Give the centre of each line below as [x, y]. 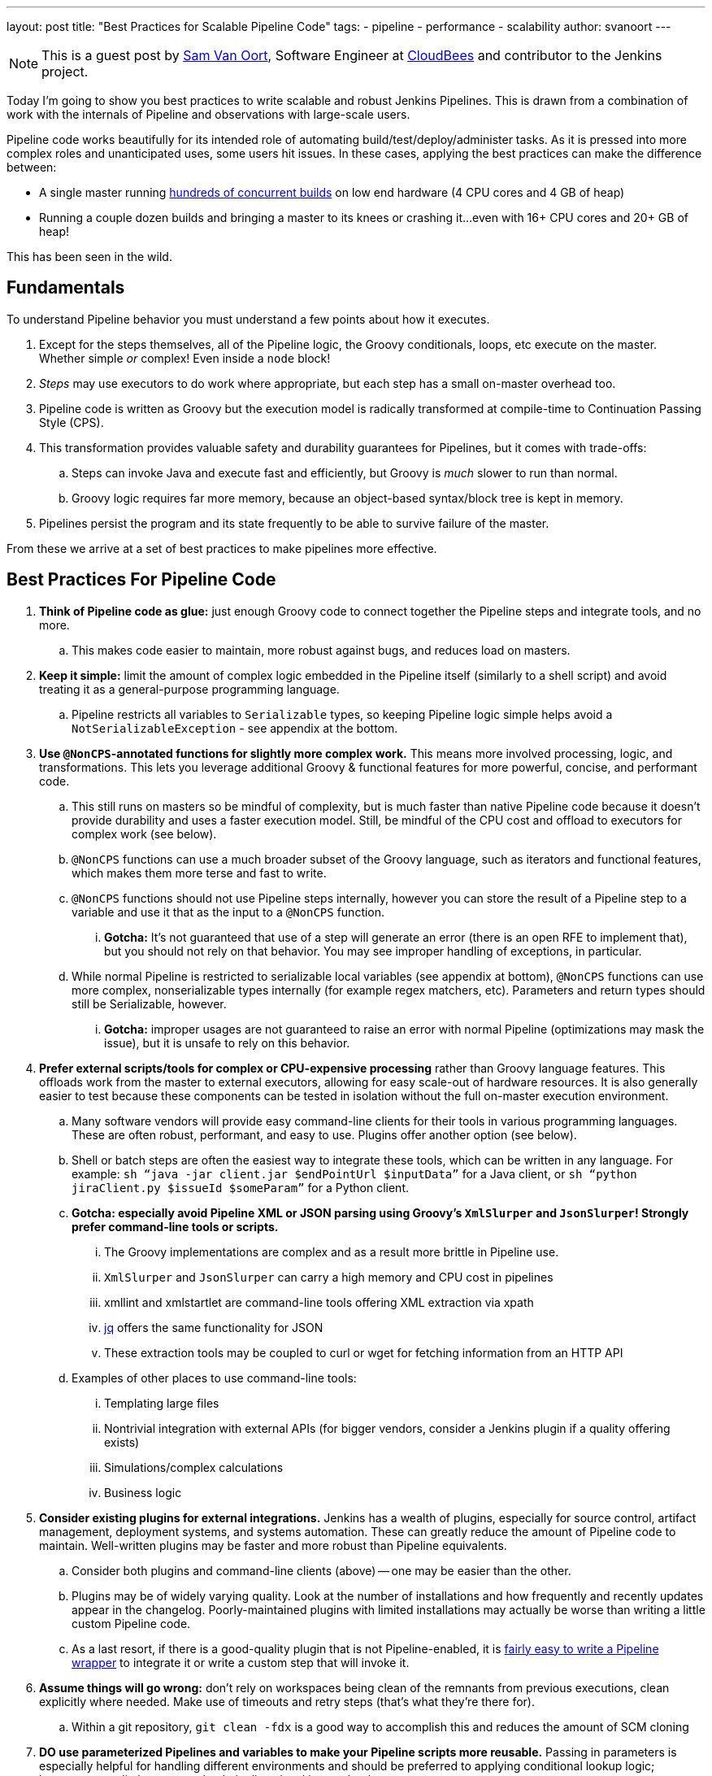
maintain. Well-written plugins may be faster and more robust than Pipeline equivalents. [273, 1545]
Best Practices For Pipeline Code [141, 580]
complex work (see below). [144, 834]
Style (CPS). [72, 422]
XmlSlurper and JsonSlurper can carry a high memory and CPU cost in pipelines [329, 1277]
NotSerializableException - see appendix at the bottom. [235, 728]
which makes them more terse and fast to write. [199, 873]
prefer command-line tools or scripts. [175, 1226]
